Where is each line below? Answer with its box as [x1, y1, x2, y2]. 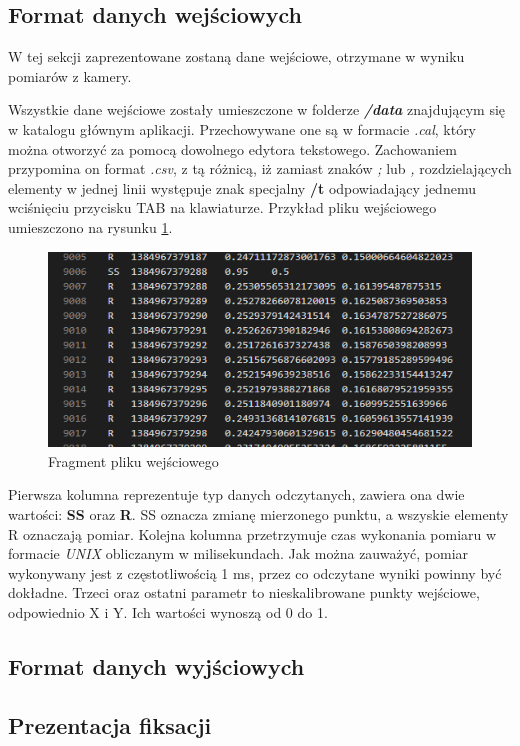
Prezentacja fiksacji [8, 709, 212, 740]
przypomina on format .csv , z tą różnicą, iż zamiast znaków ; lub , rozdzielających [8, 158, 512, 179]
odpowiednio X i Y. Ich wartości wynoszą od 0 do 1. [8, 601, 328, 622]
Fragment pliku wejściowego [48, 450, 219, 471]
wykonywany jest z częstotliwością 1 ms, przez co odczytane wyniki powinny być [8, 562, 502, 583]
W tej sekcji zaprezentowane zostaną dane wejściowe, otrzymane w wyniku [8, 46, 465, 67]
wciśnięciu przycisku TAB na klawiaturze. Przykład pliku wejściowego [8, 197, 437, 218]
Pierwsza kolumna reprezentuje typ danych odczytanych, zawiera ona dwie [8, 484, 465, 505]
